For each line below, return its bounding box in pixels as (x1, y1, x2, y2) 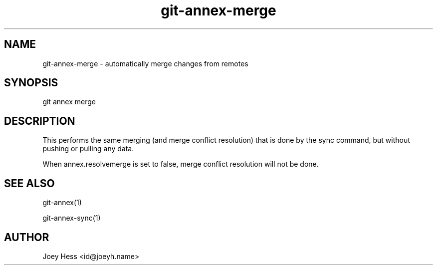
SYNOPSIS (4, 76, 58, 89)
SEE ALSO (4, 177, 55, 190)
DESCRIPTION (4, 114, 75, 127)
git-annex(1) (42, 198, 82, 207)
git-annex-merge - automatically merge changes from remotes (42, 59, 248, 68)
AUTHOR (4, 231, 49, 244)
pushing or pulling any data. (42, 144, 134, 153)
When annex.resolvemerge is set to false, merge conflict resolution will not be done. (42, 160, 319, 169)
